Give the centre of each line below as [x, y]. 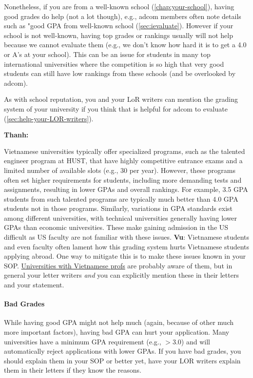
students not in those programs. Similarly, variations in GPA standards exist [118, 208]
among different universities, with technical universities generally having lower [121, 217]
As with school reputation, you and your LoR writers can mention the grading [121, 99]
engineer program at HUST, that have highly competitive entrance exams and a [123, 161]
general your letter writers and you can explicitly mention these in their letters [121, 275]
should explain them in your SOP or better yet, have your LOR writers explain [122, 360]
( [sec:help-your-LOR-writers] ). [49, 118]
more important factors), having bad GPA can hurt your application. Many [117, 332]
